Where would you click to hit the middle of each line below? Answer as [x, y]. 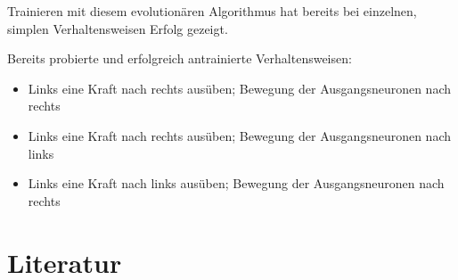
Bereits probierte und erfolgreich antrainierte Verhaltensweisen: [180, 58]
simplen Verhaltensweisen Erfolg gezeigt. [118, 28]
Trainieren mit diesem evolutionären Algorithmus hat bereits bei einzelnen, [212, 11]
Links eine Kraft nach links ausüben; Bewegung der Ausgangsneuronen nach [236, 183]
